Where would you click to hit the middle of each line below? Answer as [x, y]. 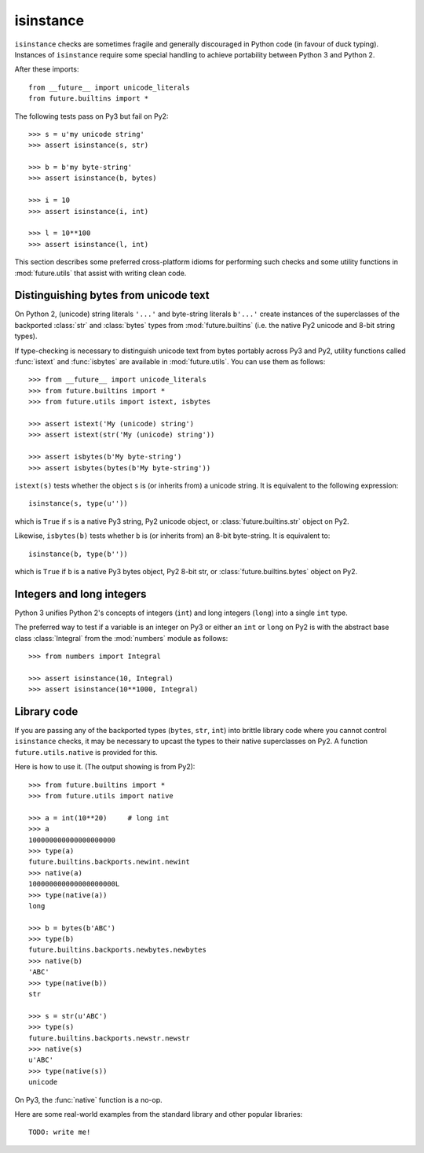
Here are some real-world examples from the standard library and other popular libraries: [159, 1114]
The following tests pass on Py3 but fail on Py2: [91, 116]
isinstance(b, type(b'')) [79, 554]
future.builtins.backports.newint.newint [109, 862]
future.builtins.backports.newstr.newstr [109, 1038]
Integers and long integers [80, 594]
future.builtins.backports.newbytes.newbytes [118, 950]
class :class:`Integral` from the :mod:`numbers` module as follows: [121, 638]
